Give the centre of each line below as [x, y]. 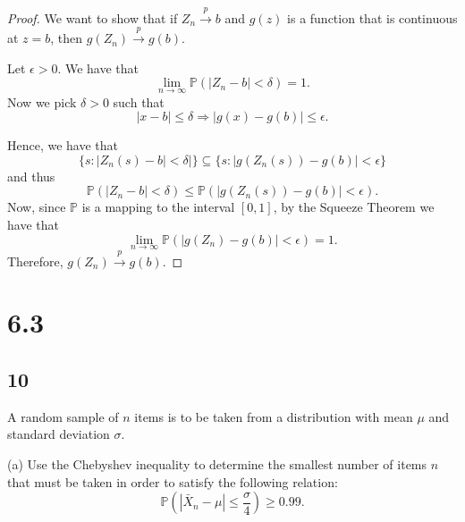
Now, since [37, 207]
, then [67, 38]
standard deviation [59, 434]
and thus [31, 176]
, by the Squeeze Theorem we [354, 207]
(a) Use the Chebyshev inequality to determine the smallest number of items [217, 463]
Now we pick [42, 101]
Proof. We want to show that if [93, 17]
